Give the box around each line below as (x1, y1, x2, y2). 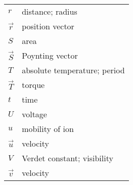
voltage (22, 108, 47, 120)
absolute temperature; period (22, 64, 125, 76)
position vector (22, 20, 74, 32)
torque (22, 79, 45, 90)
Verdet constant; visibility (22, 152, 113, 164)
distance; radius (22, 6, 77, 17)
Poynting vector (22, 50, 78, 61)
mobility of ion (22, 123, 74, 134)
